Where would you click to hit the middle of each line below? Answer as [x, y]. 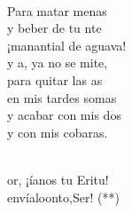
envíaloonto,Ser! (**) [63, 197]
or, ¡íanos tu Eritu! [58, 179]
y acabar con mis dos [64, 115]
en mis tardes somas [62, 97]
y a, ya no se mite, [58, 63]
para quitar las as [55, 79]
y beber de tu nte [54, 28]
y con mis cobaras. [58, 132]
